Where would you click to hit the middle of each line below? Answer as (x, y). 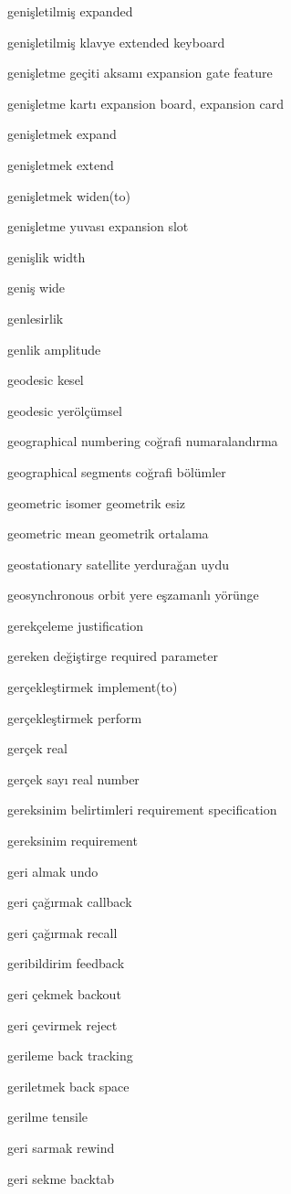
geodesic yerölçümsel (65, 410)
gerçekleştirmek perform (75, 717)
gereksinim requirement (73, 841)
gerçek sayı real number (73, 778)
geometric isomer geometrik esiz (97, 502)
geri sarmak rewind (61, 1147)
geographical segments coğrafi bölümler (117, 471)
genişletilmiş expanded (70, 11)
